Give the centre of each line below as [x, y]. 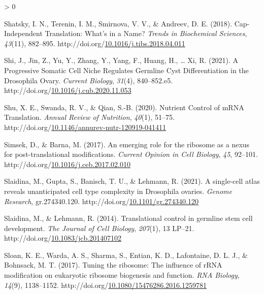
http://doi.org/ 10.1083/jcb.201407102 [63, 238]
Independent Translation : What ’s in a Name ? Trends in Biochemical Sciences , [126, 33]
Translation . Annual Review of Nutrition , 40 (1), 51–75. [89, 117]
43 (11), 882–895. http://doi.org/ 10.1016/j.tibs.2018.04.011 [95, 43]
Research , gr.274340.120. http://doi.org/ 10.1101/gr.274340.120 [101, 201]
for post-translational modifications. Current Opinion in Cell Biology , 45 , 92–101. [131, 154]
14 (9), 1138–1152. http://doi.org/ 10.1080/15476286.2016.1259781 [106, 285]
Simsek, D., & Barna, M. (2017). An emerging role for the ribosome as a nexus [127, 144]
